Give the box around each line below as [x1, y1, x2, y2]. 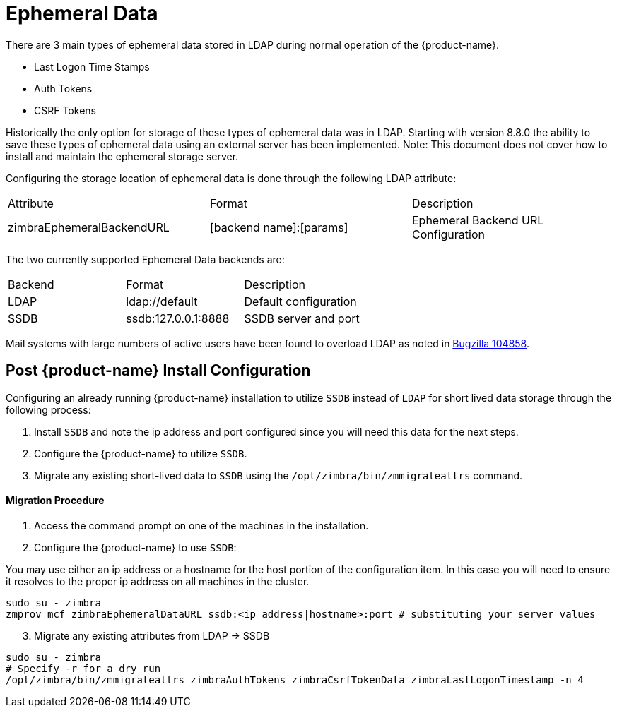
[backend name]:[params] [209, 220, 348, 234]
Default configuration [244, 294, 357, 308]
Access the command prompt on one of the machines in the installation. [34, 519, 369, 532]
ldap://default [126, 294, 198, 308]
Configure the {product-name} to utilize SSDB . [34, 447, 247, 460]
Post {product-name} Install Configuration [6, 361, 311, 380]
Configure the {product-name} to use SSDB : [34, 541, 237, 553]
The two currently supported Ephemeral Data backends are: [6, 253, 285, 265]
